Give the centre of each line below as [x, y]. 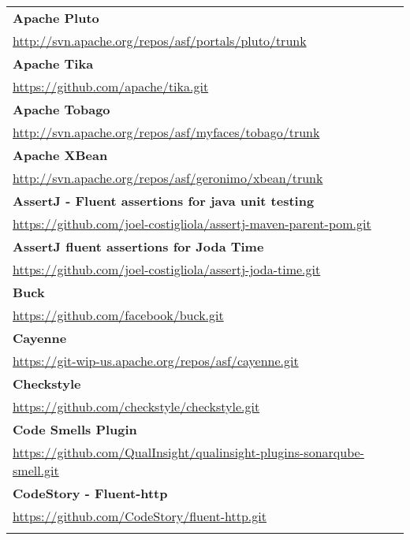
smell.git [36, 470]
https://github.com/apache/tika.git [111, 86]
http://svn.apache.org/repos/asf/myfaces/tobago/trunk [166, 132]
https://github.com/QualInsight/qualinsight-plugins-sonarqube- [188, 452]
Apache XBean [60, 155]
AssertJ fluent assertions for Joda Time [138, 246]
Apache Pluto [56, 18]
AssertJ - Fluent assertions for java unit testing [164, 201]
